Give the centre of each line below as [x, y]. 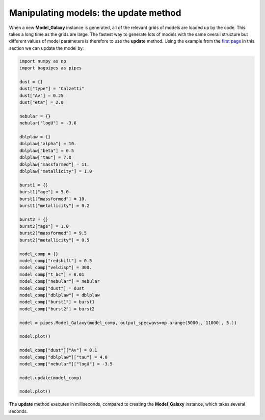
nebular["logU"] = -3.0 [48, 123]
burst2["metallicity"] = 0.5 [54, 240]
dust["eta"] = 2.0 [41, 103]
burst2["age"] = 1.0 [44, 226]
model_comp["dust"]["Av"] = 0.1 [58, 350]
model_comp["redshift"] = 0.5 [56, 261]
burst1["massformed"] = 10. [53, 199]
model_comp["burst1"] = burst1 [57, 302]
